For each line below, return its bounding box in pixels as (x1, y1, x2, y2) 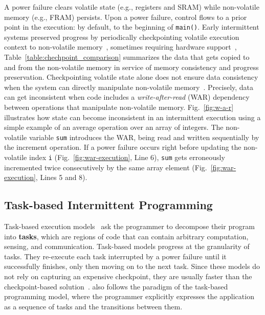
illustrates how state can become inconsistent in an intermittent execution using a (4, 111, 261, 122)
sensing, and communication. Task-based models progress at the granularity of (4, 241, 250, 252)
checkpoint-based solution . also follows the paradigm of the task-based (4, 281, 228, 291)
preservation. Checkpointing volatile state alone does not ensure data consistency (4, 72, 258, 82)
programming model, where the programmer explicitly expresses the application (4, 291, 254, 302)
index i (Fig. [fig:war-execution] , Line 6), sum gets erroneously (29, 152, 225, 163)
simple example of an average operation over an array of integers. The (4, 122, 224, 132)
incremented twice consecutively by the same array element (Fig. (4, 162, 207, 172)
